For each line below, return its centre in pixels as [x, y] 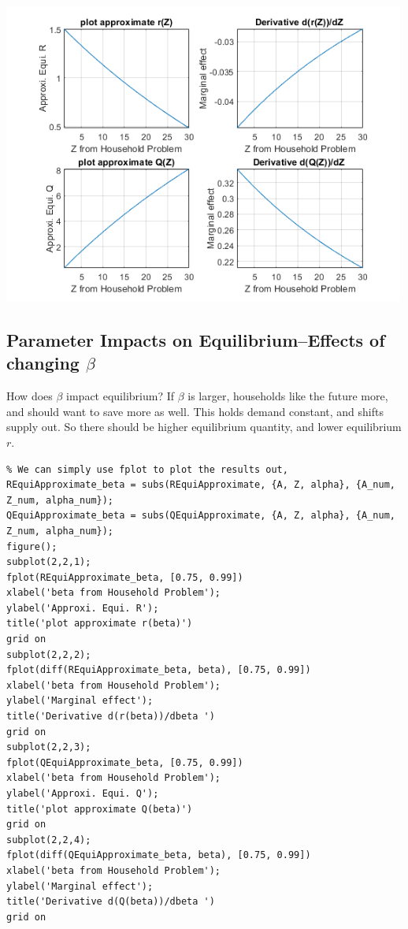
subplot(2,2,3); [49, 747]
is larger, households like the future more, [288, 396]
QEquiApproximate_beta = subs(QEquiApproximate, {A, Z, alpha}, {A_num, [201, 516]
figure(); [32, 546]
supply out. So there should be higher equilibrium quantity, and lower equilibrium [204, 427]
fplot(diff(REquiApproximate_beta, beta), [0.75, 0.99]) [159, 670]
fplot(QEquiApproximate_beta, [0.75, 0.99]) [125, 762]
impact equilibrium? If [121, 396]
